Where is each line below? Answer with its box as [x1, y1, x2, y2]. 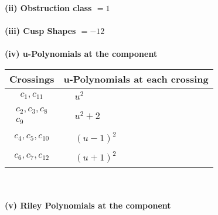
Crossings [9, 71, 54, 86]
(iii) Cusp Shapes [5, 25, 76, 37]
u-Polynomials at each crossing [63, 71, 209, 86]
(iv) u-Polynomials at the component [5, 47, 158, 60]
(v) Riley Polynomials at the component [5, 199, 171, 211]
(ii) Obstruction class [5, 2, 92, 13]
